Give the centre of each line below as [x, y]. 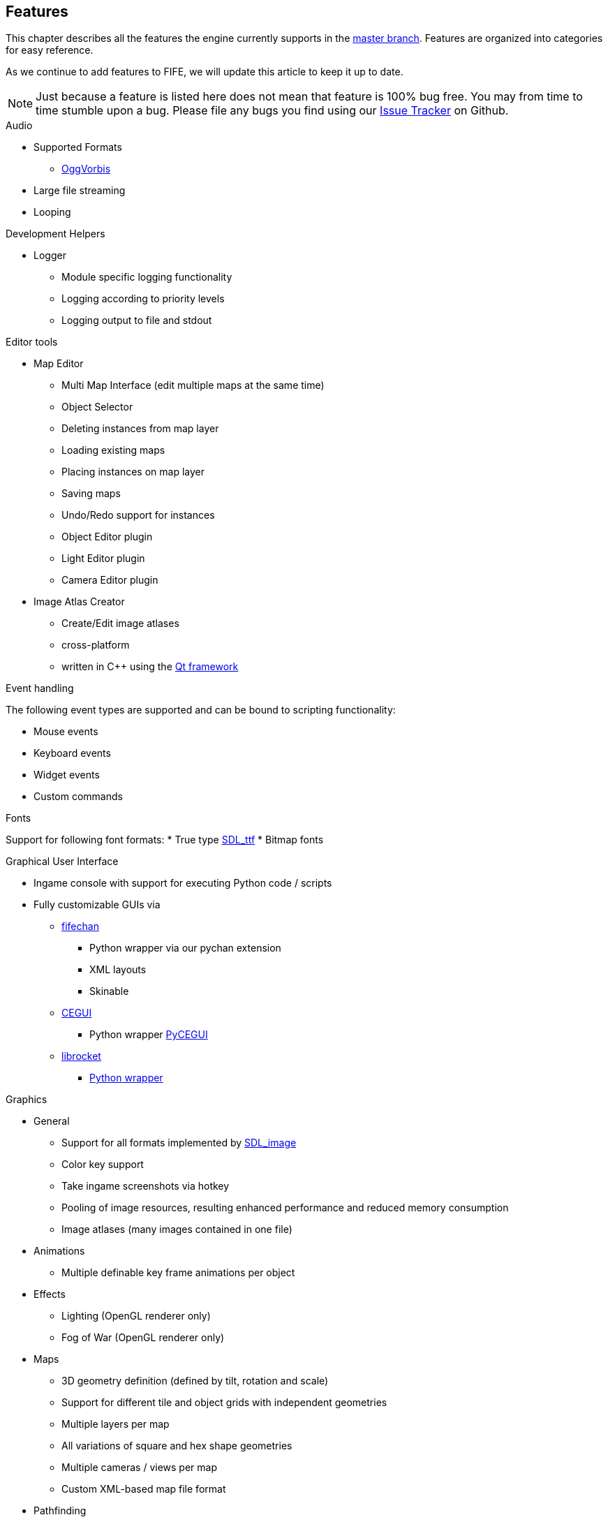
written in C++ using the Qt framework [150, 667]
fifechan [80, 926]
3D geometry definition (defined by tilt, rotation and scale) [195, 1381]
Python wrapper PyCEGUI [149, 1035]
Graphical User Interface [62, 862]
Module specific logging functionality [147, 277]
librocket [81, 1056]
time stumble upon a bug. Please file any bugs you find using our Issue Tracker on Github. [272, 111]
